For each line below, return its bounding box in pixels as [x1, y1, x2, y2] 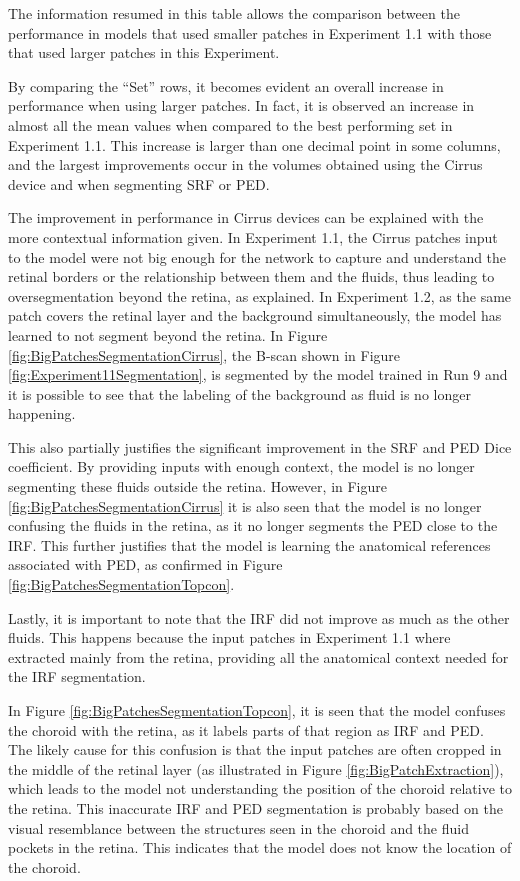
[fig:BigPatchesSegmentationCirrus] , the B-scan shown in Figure [8, 344, 401, 365]
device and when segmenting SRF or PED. [8, 173, 270, 194]
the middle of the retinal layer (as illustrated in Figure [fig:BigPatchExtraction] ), [8, 758, 504, 779]
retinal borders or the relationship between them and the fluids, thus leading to [8, 266, 495, 287]
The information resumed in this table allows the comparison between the [8, 3, 460, 23]
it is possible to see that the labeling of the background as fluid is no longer [8, 383, 471, 404]
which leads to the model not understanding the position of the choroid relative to [8, 778, 512, 799]
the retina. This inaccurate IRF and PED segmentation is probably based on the [8, 797, 503, 818]
